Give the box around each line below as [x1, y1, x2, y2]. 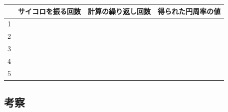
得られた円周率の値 [158, 5, 221, 16]
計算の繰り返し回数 [88, 5, 151, 16]
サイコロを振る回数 [18, 5, 81, 16]
